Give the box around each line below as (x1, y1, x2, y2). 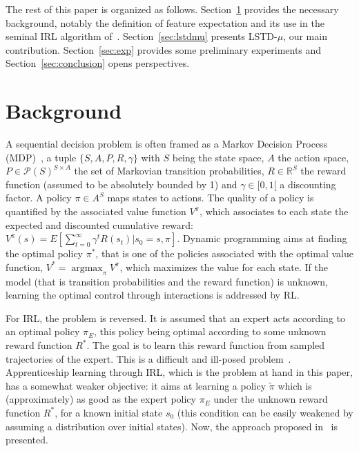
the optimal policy (6, 246, 84, 261)
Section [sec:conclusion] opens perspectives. (6, 56, 190, 70)
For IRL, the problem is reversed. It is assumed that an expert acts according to (6, 310, 346, 325)
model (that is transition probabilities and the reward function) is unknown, (6, 274, 328, 288)
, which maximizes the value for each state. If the (119, 259, 329, 274)
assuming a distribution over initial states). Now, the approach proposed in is (6, 419, 338, 433)
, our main (283, 29, 327, 43)
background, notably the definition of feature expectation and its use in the (6, 15, 324, 30)
